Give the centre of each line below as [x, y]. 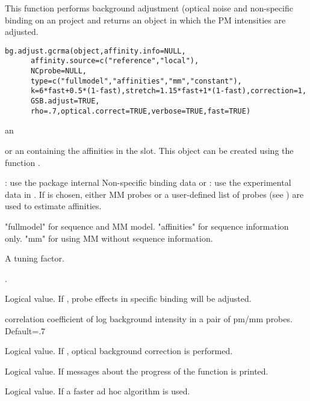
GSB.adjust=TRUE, [65, 101]
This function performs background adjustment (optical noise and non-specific [149, 8]
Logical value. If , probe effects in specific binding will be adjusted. [128, 298]
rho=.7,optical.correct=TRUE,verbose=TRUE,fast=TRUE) [141, 111]
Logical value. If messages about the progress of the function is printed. [137, 371]
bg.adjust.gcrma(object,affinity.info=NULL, [95, 51]
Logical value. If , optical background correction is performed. [119, 351]
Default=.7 [25, 330]
